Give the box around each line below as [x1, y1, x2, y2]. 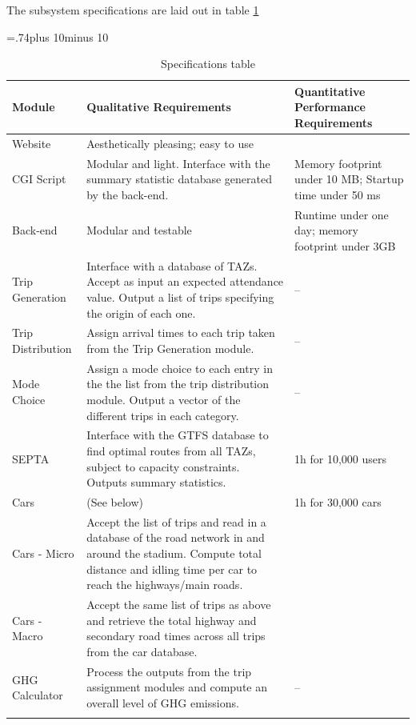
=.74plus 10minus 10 [6, 28, 109, 45]
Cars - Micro [12, 545, 74, 562]
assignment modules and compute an [86, 679, 267, 695]
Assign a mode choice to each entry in [86, 359, 273, 376]
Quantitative [294, 82, 366, 99]
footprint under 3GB [294, 237, 396, 254]
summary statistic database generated [86, 170, 272, 187]
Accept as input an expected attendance [86, 273, 284, 290]
